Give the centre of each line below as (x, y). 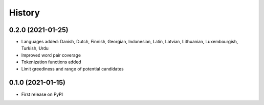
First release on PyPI (42, 94)
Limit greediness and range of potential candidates (73, 69)
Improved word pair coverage (51, 55)
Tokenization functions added (51, 62)
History (24, 13)
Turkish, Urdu (35, 48)
